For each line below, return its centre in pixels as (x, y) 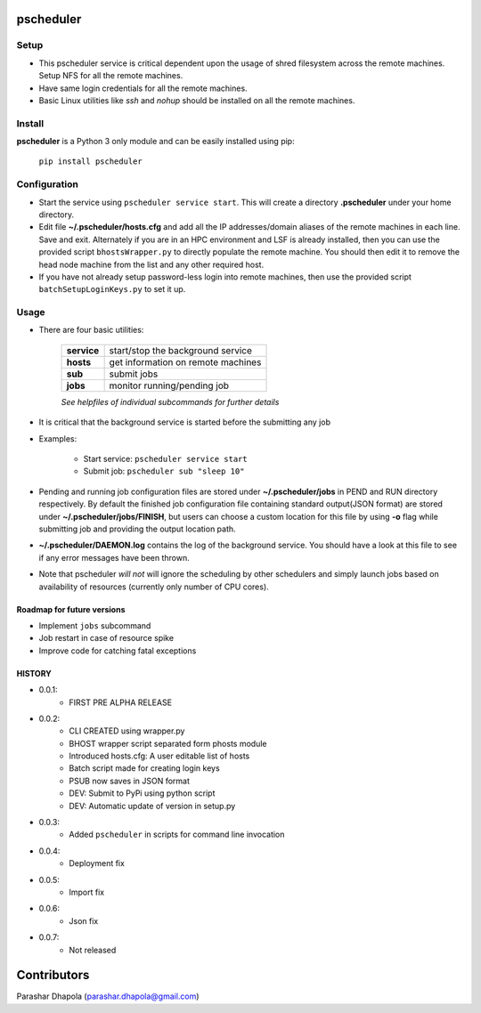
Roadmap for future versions (71, 609)
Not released (93, 950)
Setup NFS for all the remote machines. (111, 76)
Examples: (58, 438)
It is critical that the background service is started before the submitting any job (185, 422)
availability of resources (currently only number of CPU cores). (154, 587)
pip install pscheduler (90, 162)
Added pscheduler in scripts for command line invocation (177, 835)
